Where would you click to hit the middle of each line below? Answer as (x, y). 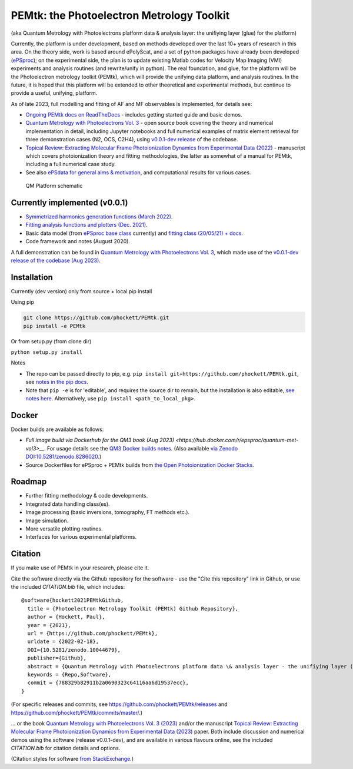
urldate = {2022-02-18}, (63, 642)
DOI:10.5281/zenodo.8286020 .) (64, 457)
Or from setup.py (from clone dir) (51, 341)
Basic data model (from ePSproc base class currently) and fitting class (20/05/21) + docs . (134, 233)
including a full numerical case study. (71, 164)
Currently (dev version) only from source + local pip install (81, 291)
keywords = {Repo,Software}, (69, 674)
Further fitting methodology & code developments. (87, 496)
